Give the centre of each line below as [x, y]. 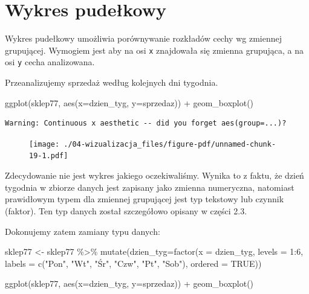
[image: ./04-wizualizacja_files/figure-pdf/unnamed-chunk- [153, 144]
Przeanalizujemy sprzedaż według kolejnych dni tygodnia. [112, 82]
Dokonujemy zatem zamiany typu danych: [83, 231]
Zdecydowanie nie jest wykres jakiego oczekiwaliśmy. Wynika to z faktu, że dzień [154, 175]
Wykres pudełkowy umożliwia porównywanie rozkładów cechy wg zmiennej [143, 38]
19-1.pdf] [49, 156]
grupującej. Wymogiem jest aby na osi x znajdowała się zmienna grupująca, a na [154, 50]
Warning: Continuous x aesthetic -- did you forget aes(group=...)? [146, 123]
